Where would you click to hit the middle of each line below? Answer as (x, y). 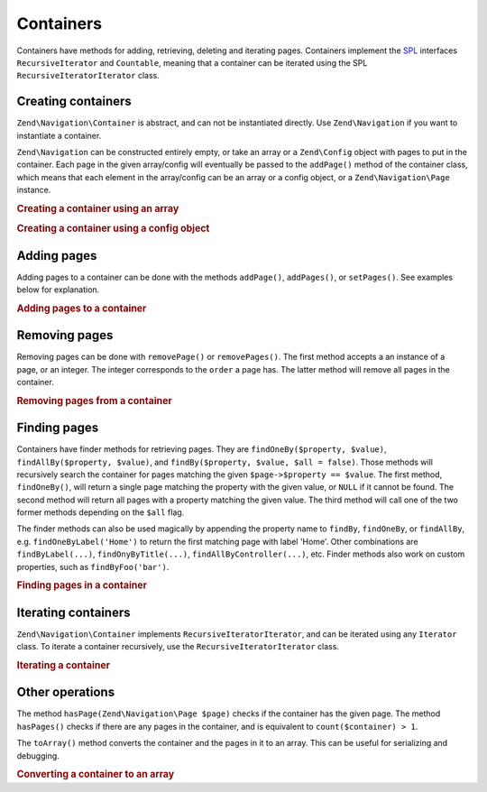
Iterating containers (74, 612)
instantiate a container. (59, 135)
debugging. (38, 755)
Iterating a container (64, 665)
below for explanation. (58, 290)
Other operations (66, 692)
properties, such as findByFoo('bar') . (93, 566)
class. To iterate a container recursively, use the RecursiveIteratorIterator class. (178, 647)
